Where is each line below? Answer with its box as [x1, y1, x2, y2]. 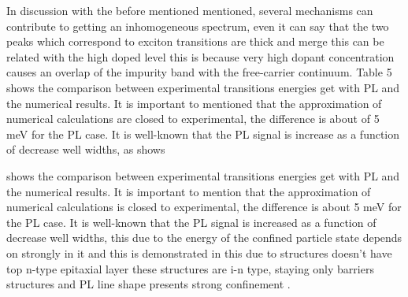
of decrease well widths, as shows [6, 141, 165, 158]
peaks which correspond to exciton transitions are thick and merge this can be [6, 33, 384, 50]
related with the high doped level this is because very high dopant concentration [6, 48, 395, 65]
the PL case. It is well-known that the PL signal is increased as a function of [6, 213, 376, 230]
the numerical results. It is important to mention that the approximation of [6, 183, 371, 199]
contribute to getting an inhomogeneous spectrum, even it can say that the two [6, 17, 389, 34]
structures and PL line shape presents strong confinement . [6, 276, 291, 292]
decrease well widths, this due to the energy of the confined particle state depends [6, 229, 402, 246]
